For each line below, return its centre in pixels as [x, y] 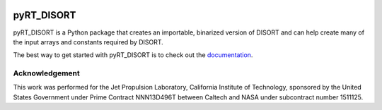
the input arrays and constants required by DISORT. [88, 42]
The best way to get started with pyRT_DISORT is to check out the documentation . [133, 55]
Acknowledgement [47, 73]
